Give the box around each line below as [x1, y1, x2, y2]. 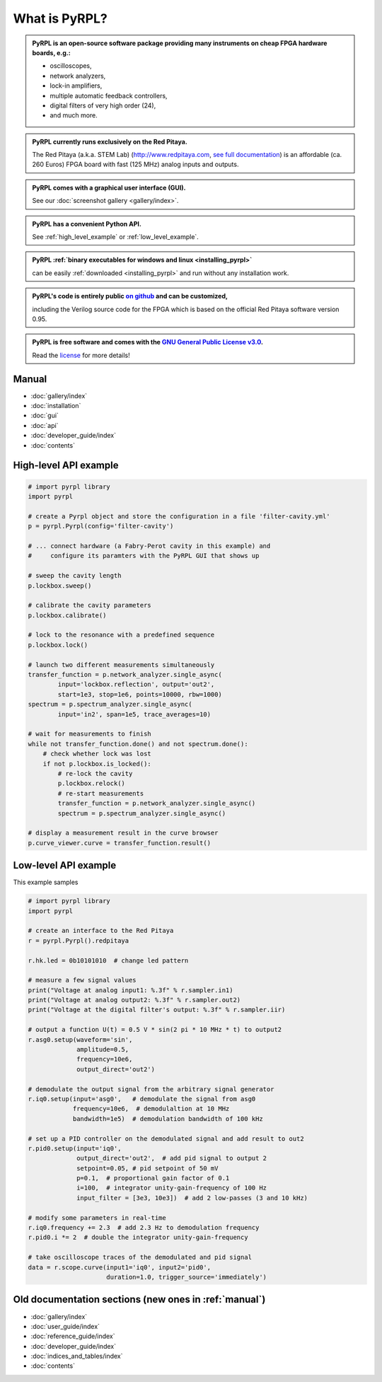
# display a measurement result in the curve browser [28, 829, 219, 837]
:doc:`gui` [30, 411, 59, 420]
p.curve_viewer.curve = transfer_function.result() [28, 839, 212, 847]
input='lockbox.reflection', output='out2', [57, 680, 215, 689]
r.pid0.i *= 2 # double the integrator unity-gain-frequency [28, 1233, 248, 1241]
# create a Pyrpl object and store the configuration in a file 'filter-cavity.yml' [28, 512, 330, 520]
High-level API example [13, 460, 119, 472]
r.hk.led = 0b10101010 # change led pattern [28, 956, 189, 965]
